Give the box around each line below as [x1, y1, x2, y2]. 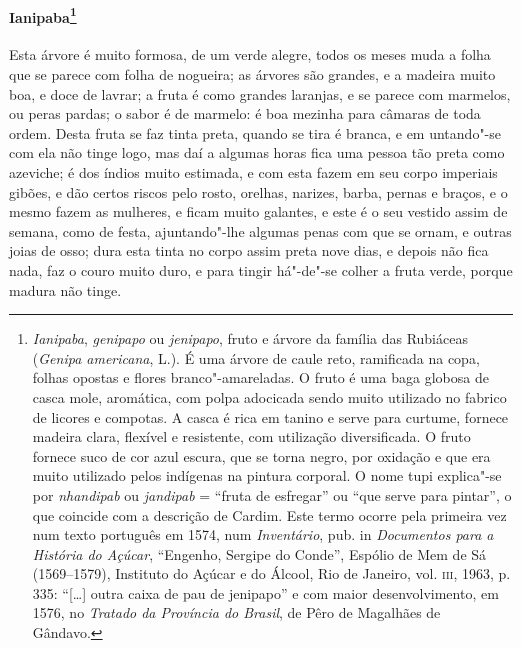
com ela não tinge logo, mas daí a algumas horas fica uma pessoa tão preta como [9, 142, 505, 163]
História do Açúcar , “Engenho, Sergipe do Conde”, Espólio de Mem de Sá [32, 543, 487, 564]
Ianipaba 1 [9, 3, 77, 27]
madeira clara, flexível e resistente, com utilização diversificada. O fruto [32, 426, 471, 447]
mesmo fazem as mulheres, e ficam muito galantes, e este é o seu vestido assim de [9, 201, 508, 222]
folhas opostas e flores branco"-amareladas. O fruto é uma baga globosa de [32, 367, 489, 388]
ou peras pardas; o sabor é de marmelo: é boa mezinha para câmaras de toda [9, 103, 481, 124]
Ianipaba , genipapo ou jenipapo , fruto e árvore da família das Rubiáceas [32, 328, 468, 349]
